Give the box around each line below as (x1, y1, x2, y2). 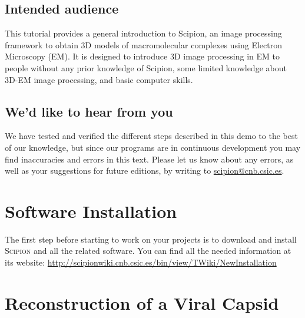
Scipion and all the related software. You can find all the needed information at (5, 244, 291, 257)
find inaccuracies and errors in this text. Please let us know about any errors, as (5, 153, 294, 165)
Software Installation (5, 198, 177, 223)
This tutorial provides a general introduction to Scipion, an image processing (5, 27, 282, 39)
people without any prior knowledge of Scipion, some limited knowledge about (5, 61, 287, 74)
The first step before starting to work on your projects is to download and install (5, 233, 297, 245)
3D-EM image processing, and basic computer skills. (5, 73, 193, 85)
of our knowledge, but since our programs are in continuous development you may (5, 141, 301, 153)
